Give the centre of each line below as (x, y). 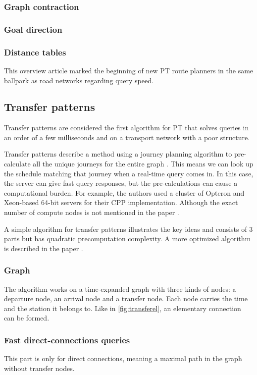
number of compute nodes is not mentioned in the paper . (92, 212)
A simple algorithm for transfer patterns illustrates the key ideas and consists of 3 (128, 229)
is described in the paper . (44, 248)
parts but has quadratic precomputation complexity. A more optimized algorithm (128, 239)
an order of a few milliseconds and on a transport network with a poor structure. (127, 137)
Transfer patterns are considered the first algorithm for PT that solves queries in (127, 128)
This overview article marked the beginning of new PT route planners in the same (129, 70)
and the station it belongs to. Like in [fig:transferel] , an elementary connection (123, 308)
